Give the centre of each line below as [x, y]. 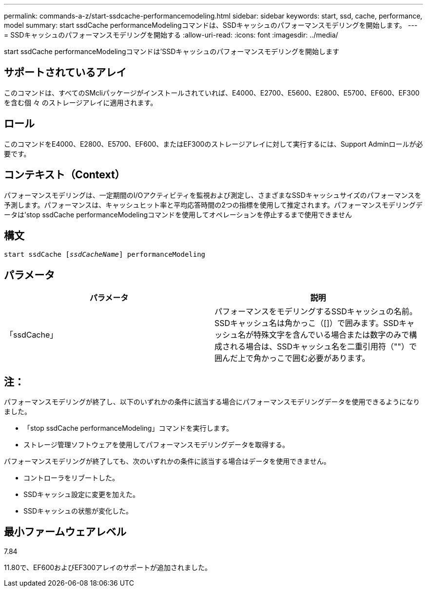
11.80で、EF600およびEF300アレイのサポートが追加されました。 [108, 567]
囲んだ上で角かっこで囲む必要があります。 [292, 358]
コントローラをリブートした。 [71, 478]
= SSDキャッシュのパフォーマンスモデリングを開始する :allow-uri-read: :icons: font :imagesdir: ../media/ [171, 35]
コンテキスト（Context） [65, 175]
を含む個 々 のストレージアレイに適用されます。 [81, 102]
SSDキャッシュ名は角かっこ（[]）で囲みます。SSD [307, 323]
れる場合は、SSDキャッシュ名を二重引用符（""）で [323, 347]
